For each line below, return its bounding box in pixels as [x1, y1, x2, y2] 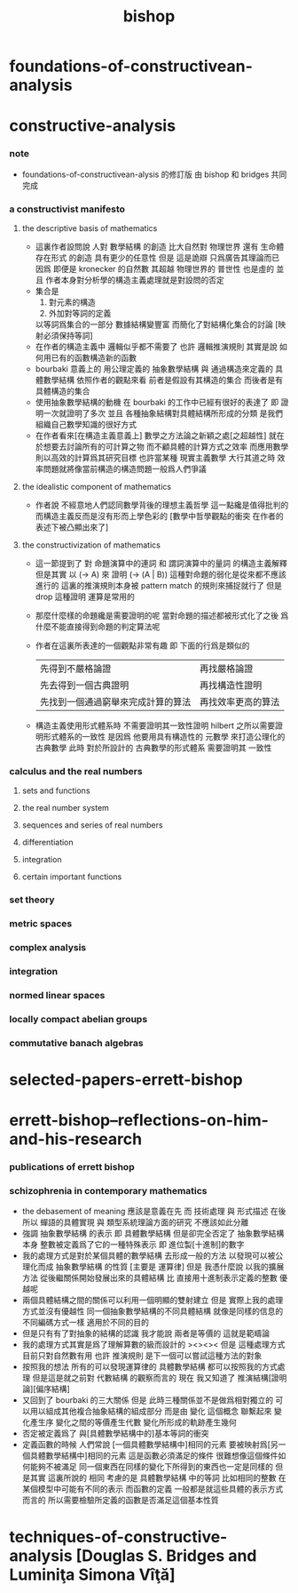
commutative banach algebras [9, 1037, 144, 1049]
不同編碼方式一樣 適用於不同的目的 [21, 1317, 149, 1328]
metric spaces [9, 917, 73, 930]
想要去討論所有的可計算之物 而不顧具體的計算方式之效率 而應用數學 [43, 441, 289, 452]
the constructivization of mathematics [21, 540, 161, 550]
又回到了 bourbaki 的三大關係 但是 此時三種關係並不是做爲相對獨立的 [21, 1395, 273, 1405]
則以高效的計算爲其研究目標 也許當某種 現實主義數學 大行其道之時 [35, 452, 276, 463]
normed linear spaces [9, 989, 106, 1001]
